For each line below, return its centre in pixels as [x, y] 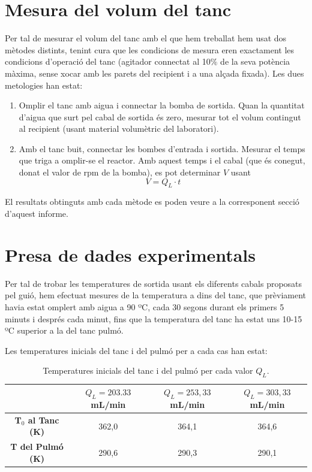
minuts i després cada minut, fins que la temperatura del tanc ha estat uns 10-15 [154, 318]
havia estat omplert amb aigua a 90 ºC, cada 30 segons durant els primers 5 [145, 306]
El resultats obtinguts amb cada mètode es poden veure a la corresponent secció [152, 202]
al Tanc [43, 420]
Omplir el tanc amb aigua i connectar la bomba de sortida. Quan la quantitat [162, 105]
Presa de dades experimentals [130, 254]
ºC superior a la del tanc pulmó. [64, 330]
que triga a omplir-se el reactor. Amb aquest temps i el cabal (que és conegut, [162, 160]
